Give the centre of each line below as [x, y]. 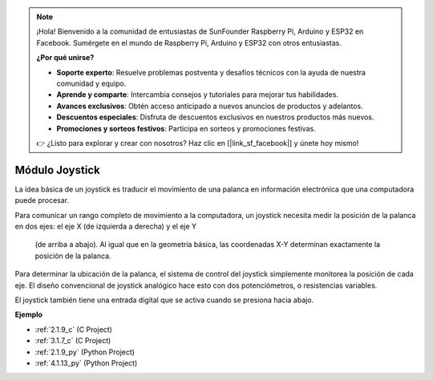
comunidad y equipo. [91, 83]
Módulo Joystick [57, 170]
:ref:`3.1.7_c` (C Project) [73, 341]
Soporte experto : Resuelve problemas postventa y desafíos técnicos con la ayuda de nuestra [211, 72]
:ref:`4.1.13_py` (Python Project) [86, 363]
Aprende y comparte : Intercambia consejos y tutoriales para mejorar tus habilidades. [197, 95]
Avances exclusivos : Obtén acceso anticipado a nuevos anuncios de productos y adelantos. [210, 106]
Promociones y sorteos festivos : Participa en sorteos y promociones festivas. [186, 128]
